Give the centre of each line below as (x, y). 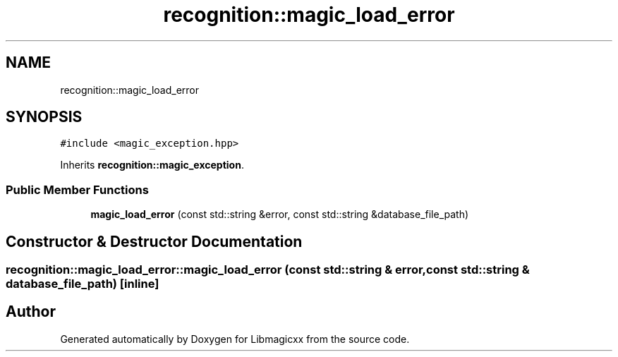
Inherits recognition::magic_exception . (152, 165)
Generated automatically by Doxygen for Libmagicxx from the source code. (235, 339)
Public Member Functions (77, 189)
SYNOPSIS (44, 117)
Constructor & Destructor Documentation (154, 241)
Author (31, 312)
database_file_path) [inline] (83, 284)
